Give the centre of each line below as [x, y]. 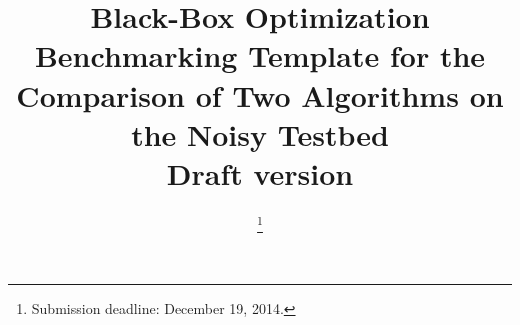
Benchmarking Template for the [260, 55]
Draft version [260, 172]
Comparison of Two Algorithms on [260, 94]
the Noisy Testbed [260, 133]
